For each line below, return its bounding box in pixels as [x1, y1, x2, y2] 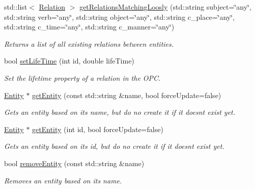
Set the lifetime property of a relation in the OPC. [4, 72, 161, 83]
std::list [4, 2, 27, 12]
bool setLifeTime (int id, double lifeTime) [4, 55, 134, 66]
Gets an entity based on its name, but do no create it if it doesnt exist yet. [4, 107, 236, 117]
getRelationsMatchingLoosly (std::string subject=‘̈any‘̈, [79, 2, 251, 12]
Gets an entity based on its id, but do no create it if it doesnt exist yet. [4, 141, 224, 151]
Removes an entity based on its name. [4, 175, 122, 185]
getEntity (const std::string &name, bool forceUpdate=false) [32, 89, 221, 100]
